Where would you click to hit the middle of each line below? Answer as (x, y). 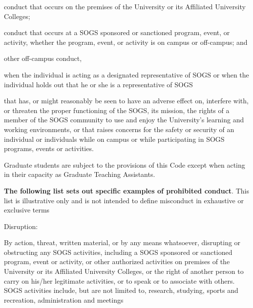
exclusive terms (27, 210)
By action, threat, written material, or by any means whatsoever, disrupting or (122, 242)
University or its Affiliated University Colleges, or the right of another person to (124, 271)
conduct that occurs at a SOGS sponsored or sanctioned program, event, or (117, 32)
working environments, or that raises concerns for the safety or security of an (119, 129)
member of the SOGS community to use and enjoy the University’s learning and (124, 120)
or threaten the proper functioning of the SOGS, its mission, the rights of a (117, 110)
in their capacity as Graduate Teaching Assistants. (80, 174)
